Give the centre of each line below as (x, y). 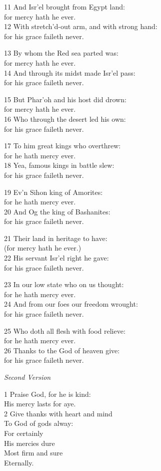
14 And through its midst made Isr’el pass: (70, 72)
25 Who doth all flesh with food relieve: (65, 330)
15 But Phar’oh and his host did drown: (65, 99)
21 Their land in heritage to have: (56, 238)
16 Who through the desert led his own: (65, 119)
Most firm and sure (33, 453)
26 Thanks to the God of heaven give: (62, 350)
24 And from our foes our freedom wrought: (71, 304)
